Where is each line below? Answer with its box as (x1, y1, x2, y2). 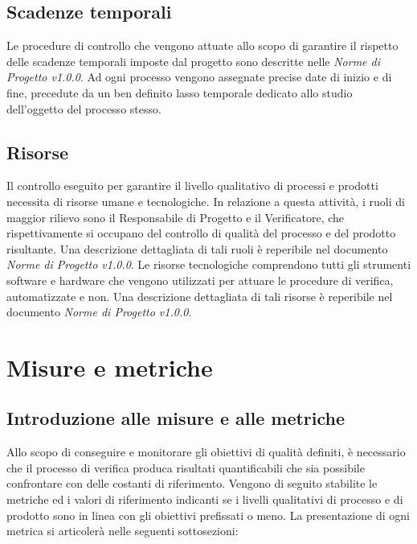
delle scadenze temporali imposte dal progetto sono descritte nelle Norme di (6, 52, 380, 69)
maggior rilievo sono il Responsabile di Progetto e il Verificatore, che (6, 208, 345, 225)
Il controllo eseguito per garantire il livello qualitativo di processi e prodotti (6, 177, 378, 194)
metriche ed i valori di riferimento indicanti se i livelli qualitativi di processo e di (6, 491, 403, 508)
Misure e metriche (6, 350, 213, 383)
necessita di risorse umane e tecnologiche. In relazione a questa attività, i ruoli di (6, 192, 405, 209)
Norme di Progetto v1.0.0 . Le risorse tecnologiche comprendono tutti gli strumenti (6, 256, 411, 273)
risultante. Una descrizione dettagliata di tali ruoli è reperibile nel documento (6, 240, 388, 257)
